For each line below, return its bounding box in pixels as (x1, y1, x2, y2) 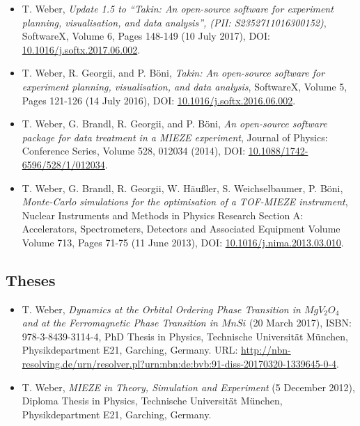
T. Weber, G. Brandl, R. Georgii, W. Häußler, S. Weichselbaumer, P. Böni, (22, 180, 343, 195)
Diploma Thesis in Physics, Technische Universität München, (22, 393, 283, 408)
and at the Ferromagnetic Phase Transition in (22, 315, 218, 330)
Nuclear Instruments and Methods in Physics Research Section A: (22, 207, 304, 222)
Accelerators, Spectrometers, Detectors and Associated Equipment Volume (22, 221, 341, 236)
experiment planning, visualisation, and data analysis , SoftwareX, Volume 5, (22, 79, 347, 93)
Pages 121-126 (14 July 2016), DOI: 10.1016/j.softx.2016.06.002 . (22, 93, 296, 107)
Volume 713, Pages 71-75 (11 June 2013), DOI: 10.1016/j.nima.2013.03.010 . (22, 235, 344, 249)
